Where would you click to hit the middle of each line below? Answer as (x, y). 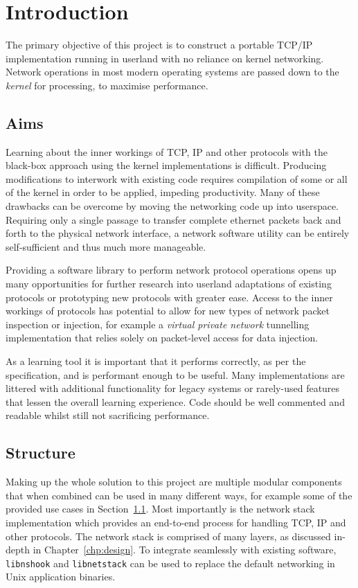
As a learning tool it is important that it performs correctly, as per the (156, 361)
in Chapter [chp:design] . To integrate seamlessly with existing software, (185, 550)
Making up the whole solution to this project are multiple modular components (174, 482)
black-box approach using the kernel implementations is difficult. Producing (166, 165)
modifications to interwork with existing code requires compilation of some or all (177, 178)
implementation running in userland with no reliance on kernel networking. (165, 58)
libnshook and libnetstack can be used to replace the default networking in (170, 563)
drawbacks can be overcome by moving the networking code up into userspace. (172, 206)
